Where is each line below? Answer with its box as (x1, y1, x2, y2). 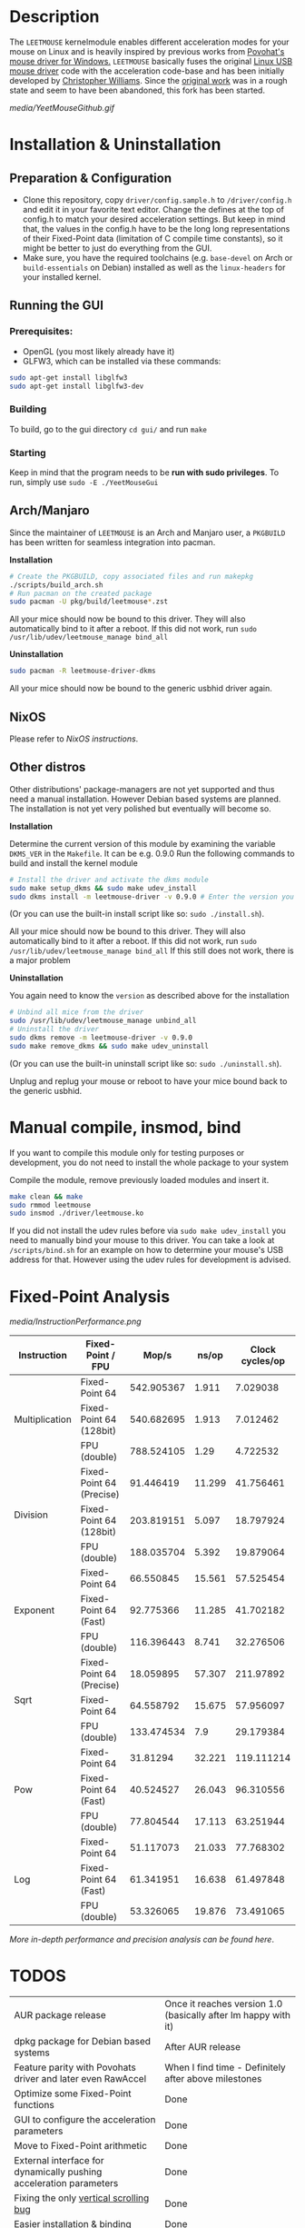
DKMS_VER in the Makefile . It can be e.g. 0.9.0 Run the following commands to (9, 848, 295, 859)
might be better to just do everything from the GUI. (22, 243, 212, 254)
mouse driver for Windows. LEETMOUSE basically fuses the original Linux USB (9, 55, 293, 66)
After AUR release (164, 2041, 241, 2054)
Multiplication (14, 1413, 73, 1426)
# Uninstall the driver (9, 1025, 100, 1034)
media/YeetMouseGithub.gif (9, 102, 115, 113)
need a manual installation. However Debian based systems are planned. (9, 793, 281, 804)
